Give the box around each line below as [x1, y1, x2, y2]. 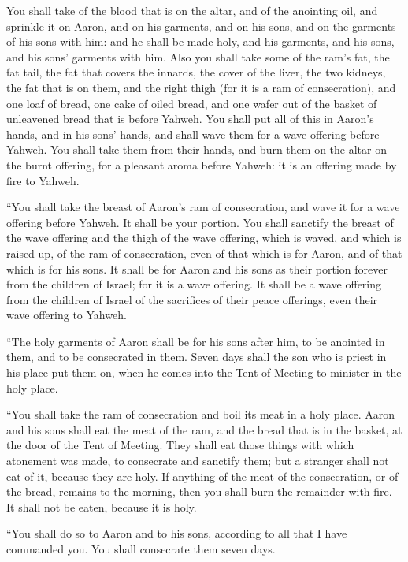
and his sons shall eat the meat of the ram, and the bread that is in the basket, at [6, 421, 402, 437]
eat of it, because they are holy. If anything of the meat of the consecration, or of [6, 467, 399, 484]
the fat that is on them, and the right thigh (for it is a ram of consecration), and [6, 79, 396, 95]
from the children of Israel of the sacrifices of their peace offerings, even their [6, 291, 378, 307]
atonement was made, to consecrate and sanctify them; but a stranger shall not [6, 452, 389, 469]
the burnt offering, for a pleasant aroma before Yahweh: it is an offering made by [6, 156, 397, 173]
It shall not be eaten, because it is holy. [6, 498, 197, 515]
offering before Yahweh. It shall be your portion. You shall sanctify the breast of [6, 214, 394, 230]
